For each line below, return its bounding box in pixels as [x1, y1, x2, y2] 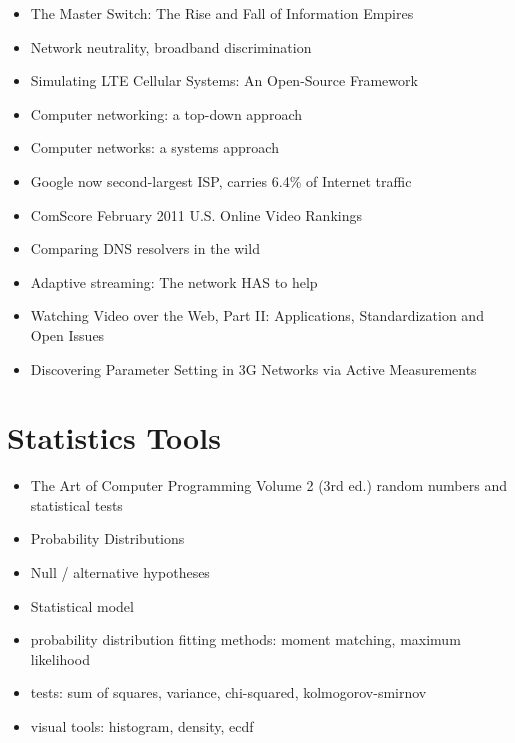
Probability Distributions [30, 528, 185, 549]
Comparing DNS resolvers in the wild [30, 238, 260, 259]
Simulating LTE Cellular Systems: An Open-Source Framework [30, 70, 418, 91]
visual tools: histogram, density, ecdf [30, 716, 254, 736]
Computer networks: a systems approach [30, 137, 279, 158]
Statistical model [30, 595, 134, 616]
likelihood [30, 648, 90, 669]
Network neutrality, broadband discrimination [30, 36, 312, 57]
